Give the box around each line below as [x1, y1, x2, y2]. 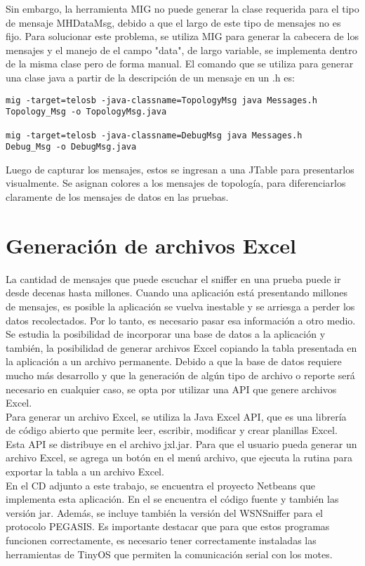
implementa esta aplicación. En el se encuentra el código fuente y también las [6, 492, 339, 506]
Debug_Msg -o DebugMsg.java [6, 142, 137, 152]
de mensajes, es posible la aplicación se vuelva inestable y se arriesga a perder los [6, 298, 355, 313]
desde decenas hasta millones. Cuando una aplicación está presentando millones [6, 285, 348, 300]
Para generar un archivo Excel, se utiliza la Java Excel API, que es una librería [6, 409, 347, 423]
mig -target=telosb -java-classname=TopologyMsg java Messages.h [6, 95, 317, 105]
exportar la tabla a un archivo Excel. [6, 464, 164, 479]
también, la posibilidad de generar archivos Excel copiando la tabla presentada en [6, 340, 357, 355]
